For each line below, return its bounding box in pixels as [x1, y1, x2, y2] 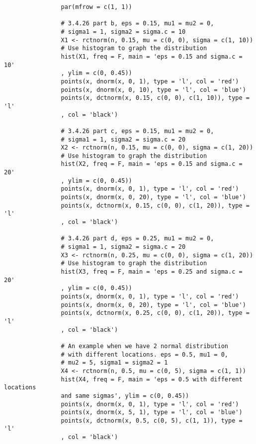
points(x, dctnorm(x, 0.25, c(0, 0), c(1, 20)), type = [61, 309, 250, 317]
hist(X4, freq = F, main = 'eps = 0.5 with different [61, 375, 243, 383]
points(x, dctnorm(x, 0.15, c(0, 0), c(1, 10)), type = [61, 94, 250, 102]
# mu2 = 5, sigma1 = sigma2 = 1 [61, 359, 168, 367]
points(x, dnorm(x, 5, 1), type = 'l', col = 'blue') [61, 409, 243, 416]
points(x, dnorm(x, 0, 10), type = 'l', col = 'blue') [61, 86, 246, 93]
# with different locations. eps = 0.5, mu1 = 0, [61, 351, 229, 358]
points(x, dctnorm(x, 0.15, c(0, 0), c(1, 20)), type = [61, 202, 250, 209]
